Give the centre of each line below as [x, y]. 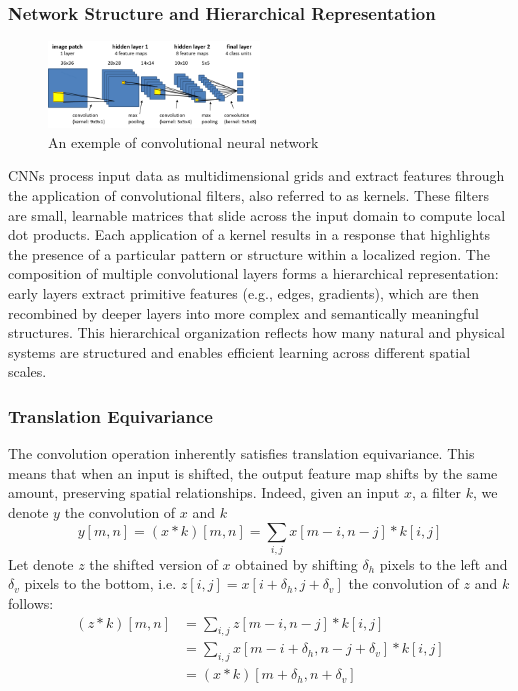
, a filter [437, 492]
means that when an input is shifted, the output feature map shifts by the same [253, 472]
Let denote [41, 563]
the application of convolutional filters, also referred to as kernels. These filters [248, 194]
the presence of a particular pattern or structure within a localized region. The [249, 253]
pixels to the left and [443, 563]
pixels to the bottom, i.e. [100, 583]
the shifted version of [153, 563]
